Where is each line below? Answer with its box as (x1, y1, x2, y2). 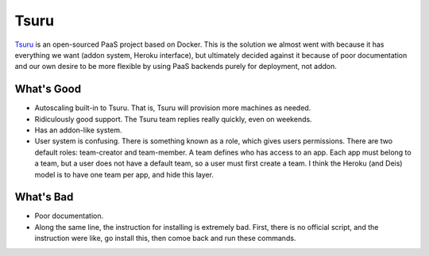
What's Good (14, 82, 82, 96)
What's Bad (14, 190, 74, 204)
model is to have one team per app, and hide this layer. (34, 170, 214, 179)
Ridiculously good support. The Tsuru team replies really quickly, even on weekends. (34, 114, 313, 124)
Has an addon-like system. (34, 125, 122, 135)
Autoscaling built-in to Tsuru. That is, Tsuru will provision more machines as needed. (34, 103, 311, 113)
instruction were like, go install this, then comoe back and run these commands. (34, 234, 296, 243)
